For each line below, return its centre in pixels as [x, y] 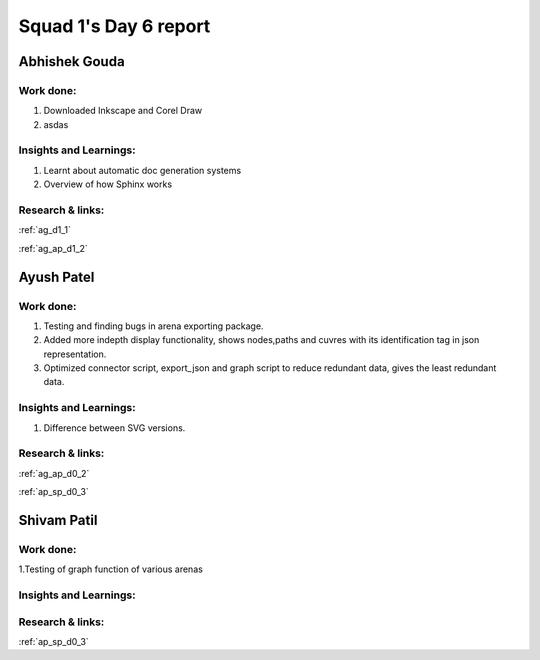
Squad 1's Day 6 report [114, 26]
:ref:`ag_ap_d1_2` [53, 248]
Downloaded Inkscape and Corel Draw [123, 111]
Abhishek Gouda [71, 61]
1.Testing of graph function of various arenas [111, 569]
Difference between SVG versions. [114, 427]
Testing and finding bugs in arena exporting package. [153, 326]
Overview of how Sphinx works [108, 184]
